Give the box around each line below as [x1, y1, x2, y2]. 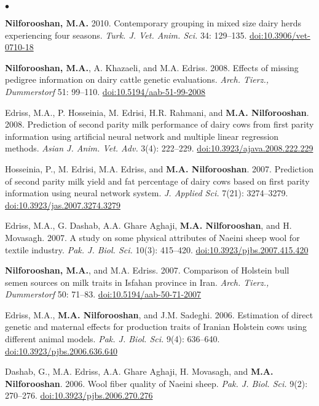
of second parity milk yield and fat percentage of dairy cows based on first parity [5, 174, 310, 187]
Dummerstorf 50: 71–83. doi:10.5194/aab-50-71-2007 [5, 288, 202, 301]
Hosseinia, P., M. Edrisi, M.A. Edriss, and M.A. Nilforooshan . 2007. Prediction [5, 162, 313, 175]
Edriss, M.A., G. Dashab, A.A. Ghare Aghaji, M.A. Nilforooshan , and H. [5, 219, 292, 232]
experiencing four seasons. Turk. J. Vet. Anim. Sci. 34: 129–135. [5, 28, 247, 41]
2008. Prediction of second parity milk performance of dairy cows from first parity [5, 118, 314, 131]
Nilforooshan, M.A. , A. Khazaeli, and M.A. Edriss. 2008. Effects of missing [5, 61, 299, 74]
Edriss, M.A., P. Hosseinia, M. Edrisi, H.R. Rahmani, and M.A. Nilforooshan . [5, 105, 309, 118]
